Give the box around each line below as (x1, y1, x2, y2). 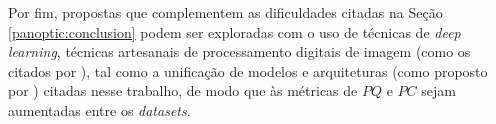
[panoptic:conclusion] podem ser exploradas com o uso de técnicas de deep (8, 21, 461, 42)
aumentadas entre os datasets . (8, 99, 191, 120)
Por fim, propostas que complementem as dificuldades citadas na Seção (8, 2, 443, 22)
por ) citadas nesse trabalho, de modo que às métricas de (8, 80, 358, 101)
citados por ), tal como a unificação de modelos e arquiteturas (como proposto (8, 60, 488, 81)
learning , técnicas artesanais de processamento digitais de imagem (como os (8, 41, 471, 62)
